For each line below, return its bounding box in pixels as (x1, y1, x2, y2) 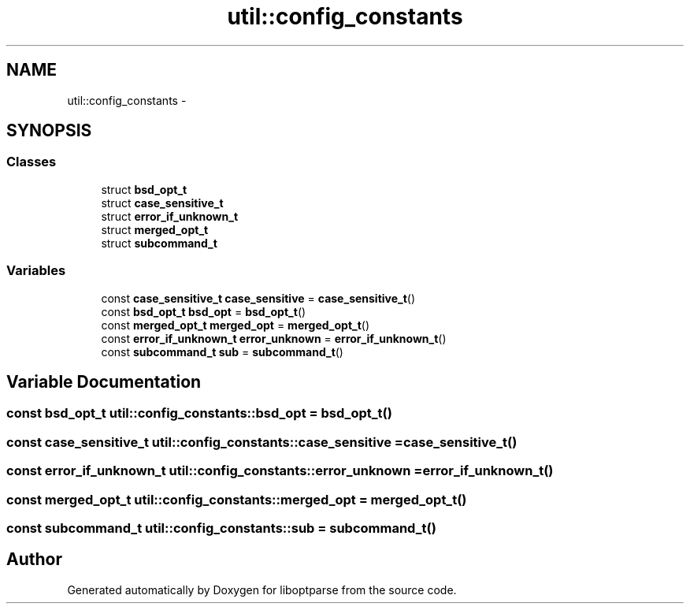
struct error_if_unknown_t (101, 209, 239, 223)
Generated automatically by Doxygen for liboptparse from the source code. (67, 582, 457, 597)
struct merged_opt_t (101, 222, 209, 236)
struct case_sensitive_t (101, 195, 224, 210)
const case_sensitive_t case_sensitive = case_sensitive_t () (101, 291, 416, 305)
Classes (6, 154, 57, 170)
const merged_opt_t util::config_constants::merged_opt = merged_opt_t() (6, 491, 467, 508)
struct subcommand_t (101, 236, 217, 250)
